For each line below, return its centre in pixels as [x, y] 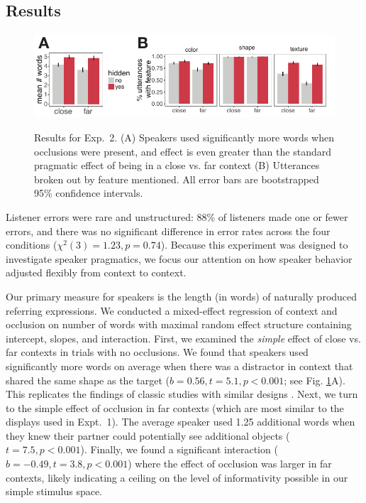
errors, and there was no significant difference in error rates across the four [168, 231]
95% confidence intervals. [89, 193]
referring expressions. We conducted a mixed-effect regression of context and [172, 310]
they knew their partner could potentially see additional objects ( [148, 435]
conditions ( [32, 245]
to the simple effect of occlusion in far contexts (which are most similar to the [175, 407]
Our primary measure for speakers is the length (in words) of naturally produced [182, 296]
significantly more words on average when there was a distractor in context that [179, 366]
